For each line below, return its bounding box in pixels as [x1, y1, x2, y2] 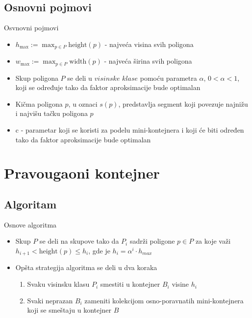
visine [172, 279, 189, 289]
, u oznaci [68, 98, 98, 109]
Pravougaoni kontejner [4, 163, 160, 183]
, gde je [88, 246, 110, 256]
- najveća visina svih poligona [104, 39, 194, 49]
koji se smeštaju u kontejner [27, 305, 111, 315]
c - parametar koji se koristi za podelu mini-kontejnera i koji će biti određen [15, 125, 244, 135]
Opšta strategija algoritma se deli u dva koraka [15, 262, 157, 273]
